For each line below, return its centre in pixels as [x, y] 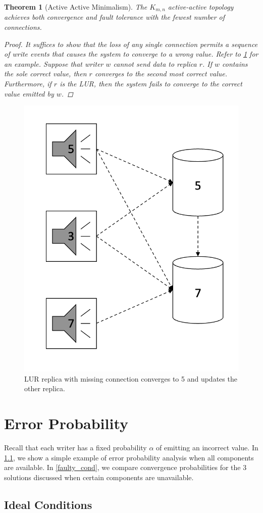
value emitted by [29, 93]
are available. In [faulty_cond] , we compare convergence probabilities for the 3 [125, 467]
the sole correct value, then [45, 74]
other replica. [45, 388]
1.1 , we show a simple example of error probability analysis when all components [129, 457]
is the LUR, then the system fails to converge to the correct [151, 84]
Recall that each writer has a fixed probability [75, 448]
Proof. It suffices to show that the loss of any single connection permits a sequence [131, 44]
